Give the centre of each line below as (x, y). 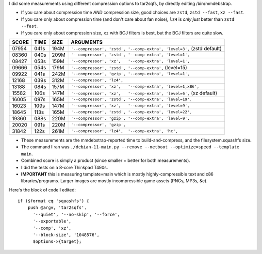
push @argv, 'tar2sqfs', (57, 208)
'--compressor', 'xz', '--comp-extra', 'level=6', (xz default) (144, 93)
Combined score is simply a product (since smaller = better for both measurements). (106, 160)
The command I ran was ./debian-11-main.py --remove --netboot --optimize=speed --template (130, 147)
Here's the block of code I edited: (42, 190)
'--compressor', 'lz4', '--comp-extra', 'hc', (124, 131)
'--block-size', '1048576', (66, 235)
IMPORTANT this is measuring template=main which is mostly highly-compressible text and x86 (117, 174)
